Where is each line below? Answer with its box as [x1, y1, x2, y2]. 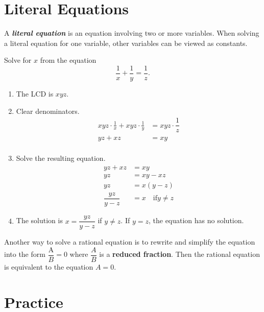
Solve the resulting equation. [16, 153, 106, 163]
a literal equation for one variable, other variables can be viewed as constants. [4, 37, 248, 48]
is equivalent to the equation [4, 261, 93, 272]
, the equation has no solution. [148, 215, 244, 226]
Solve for [4, 55, 32, 65]
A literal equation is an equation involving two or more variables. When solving [4, 28, 259, 38]
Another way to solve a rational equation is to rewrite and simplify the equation [4, 236, 255, 247]
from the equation [40, 55, 97, 65]
